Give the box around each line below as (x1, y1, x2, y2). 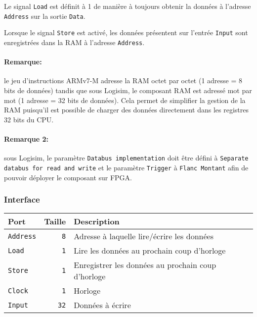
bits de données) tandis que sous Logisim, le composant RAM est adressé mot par (4, 85, 252, 96)
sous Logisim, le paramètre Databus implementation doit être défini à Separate (4, 153, 249, 163)
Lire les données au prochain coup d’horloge (74, 245, 226, 257)
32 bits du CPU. (4, 114, 54, 124)
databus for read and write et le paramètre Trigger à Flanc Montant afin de (4, 162, 249, 172)
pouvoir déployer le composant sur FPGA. (4, 172, 132, 182)
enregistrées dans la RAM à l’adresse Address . (4, 37, 145, 47)
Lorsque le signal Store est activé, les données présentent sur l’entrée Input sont (4, 27, 248, 38)
